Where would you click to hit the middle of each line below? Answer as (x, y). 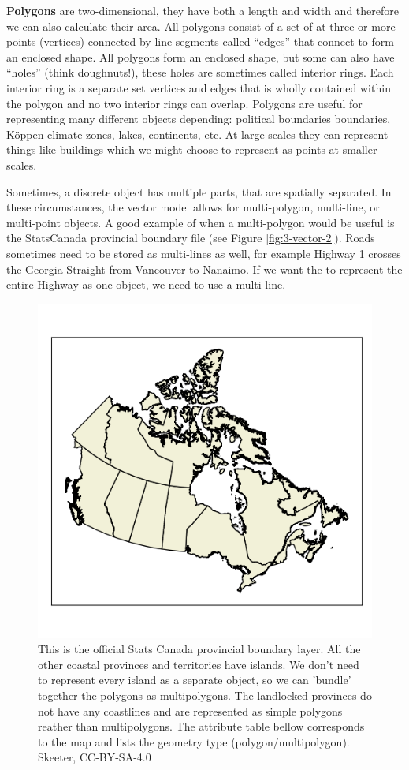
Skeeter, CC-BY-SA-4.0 (95, 757)
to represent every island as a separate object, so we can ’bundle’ (195, 680)
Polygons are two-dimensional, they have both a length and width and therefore (203, 10)
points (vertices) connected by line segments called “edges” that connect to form (200, 41)
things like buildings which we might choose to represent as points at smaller (192, 150)
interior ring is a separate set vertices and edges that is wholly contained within (199, 87)
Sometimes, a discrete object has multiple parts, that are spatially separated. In (199, 191)
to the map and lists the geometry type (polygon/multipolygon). (194, 741)
